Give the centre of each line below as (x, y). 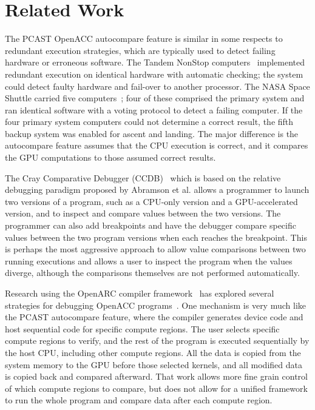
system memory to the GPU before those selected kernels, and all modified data (154, 364)
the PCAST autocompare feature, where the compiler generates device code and (154, 317)
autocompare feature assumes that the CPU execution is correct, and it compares (157, 145)
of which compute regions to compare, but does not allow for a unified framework (156, 388)
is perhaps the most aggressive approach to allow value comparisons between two (155, 249)
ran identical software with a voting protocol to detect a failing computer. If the (154, 109)
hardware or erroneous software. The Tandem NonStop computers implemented (155, 62)
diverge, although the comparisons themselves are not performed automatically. (152, 273)
